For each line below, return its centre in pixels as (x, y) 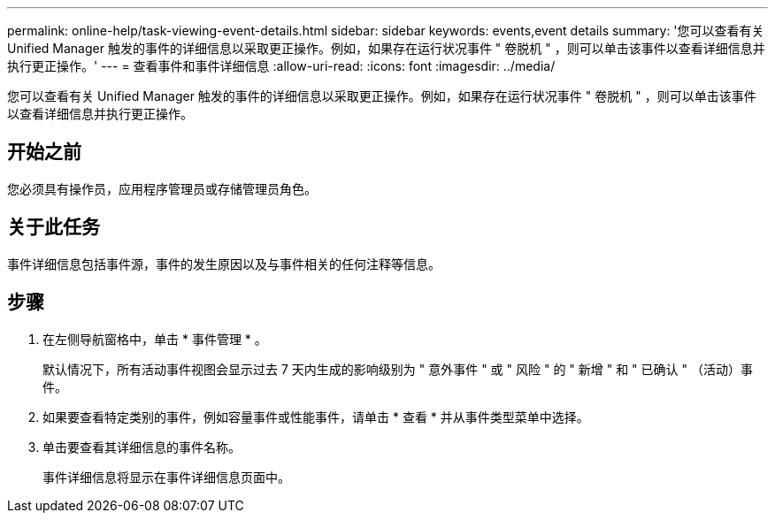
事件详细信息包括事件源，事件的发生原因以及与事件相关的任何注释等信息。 (224, 264)
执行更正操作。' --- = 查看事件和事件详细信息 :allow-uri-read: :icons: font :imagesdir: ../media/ (281, 66)
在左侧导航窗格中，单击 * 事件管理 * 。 (155, 339)
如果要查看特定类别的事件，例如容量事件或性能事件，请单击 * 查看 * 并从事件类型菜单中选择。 (316, 417)
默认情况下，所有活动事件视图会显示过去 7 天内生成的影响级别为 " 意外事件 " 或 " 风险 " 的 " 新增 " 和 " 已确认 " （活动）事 (398, 369)
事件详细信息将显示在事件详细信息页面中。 (166, 477)
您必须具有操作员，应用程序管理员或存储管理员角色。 (162, 188)
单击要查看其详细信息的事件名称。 (142, 447)
